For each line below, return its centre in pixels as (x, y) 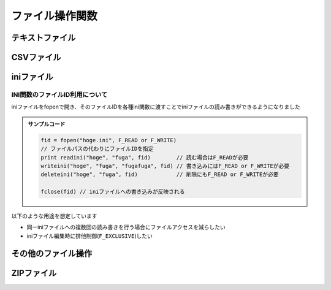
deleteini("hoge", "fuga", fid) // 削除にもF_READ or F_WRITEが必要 (160, 174)
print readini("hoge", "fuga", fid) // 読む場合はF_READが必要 (145, 157)
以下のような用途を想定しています (54, 216)
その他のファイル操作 (51, 254)
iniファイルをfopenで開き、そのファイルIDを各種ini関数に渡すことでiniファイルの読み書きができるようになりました (156, 107)
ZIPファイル (34, 273)
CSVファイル (36, 57)
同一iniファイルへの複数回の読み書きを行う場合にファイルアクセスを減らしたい (126, 227)
